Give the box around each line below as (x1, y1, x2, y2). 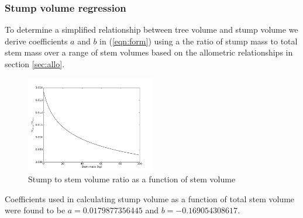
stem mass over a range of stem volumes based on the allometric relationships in (5, 46, 293, 58)
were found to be (5, 204, 66, 216)
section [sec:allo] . (5, 58, 65, 70)
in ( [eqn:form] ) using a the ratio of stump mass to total (99, 34, 298, 47)
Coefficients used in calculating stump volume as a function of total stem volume (5, 192, 295, 205)
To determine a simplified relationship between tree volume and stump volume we (5, 23, 298, 36)
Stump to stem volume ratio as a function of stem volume (28, 173, 236, 185)
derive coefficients (5, 34, 68, 47)
